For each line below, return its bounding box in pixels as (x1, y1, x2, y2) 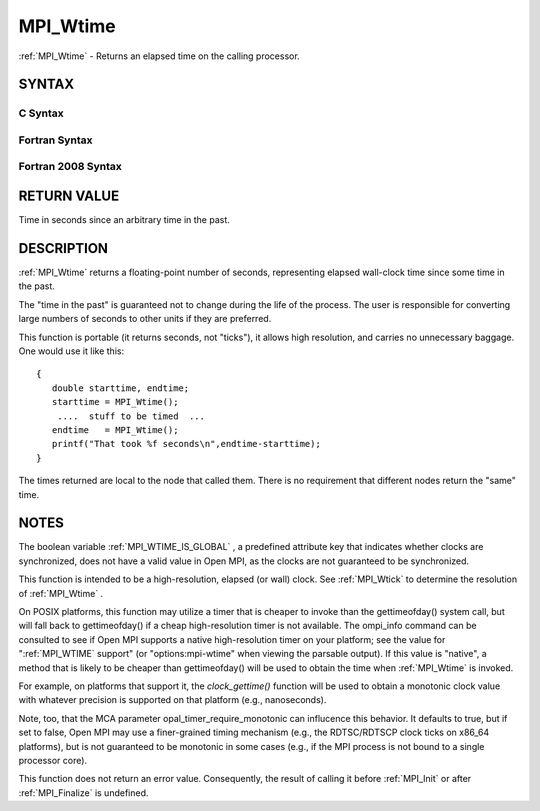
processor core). (18, 754, 88, 766)
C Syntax (18, 106, 64, 120)
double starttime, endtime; (51, 382, 190, 394)
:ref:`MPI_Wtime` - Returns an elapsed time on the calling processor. (18, 50, 300, 62)
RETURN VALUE (18, 188, 120, 205)
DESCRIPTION (18, 240, 109, 257)
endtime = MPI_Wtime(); (51, 424, 179, 435)
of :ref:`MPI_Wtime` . (18, 587, 104, 599)
